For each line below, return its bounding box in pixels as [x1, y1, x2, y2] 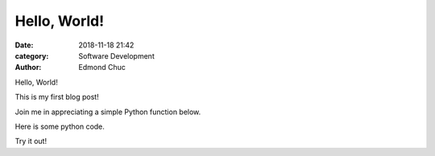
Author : [14, 63, 42, 72]
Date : [14, 40, 34, 50]
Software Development [78, 51, 155, 60]
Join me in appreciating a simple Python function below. [14, 107, 201, 117]
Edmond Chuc [78, 63, 126, 72]
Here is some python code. [14, 121, 105, 131]
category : [14, 51, 49, 60]
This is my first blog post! [14, 92, 100, 102]
